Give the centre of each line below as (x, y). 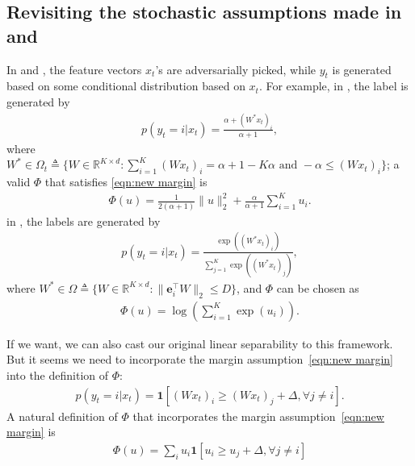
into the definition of (58, 374)
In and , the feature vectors (74, 69)
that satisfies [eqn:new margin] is (126, 182)
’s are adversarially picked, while (235, 69)
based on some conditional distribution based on (126, 86)
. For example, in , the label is (333, 86)
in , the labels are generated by (84, 221)
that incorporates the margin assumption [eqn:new (258, 416)
